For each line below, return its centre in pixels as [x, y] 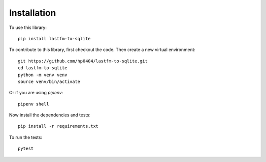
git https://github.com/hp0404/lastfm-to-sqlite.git [83, 61]
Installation [33, 13]
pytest [26, 149]
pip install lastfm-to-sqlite [54, 39]
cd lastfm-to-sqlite [43, 68]
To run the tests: [26, 137]
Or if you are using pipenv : [36, 93]
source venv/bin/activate [49, 81]
